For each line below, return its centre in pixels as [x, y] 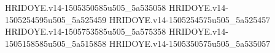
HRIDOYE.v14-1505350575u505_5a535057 [190, 43]
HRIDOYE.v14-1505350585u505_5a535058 [86, 7]
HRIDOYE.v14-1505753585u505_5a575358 [86, 31]
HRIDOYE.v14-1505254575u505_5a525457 [190, 19]
